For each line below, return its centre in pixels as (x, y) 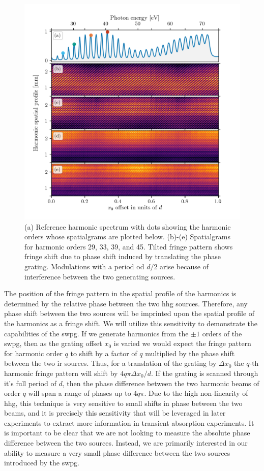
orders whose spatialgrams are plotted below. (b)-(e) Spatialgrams (128, 237)
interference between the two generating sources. (100, 276)
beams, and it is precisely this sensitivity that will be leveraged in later (115, 413)
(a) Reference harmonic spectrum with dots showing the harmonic (128, 226)
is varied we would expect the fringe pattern (182, 343)
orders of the (222, 333)
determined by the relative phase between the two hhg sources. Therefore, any (126, 303)
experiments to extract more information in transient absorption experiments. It (129, 422)
